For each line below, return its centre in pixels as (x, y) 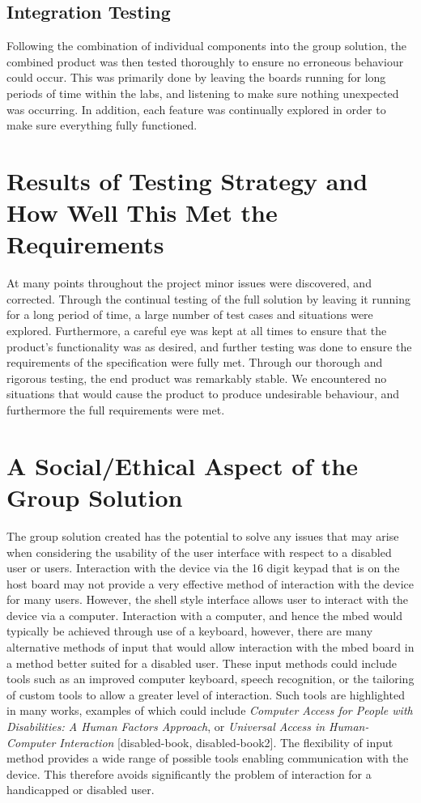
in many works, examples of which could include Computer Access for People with (210, 710)
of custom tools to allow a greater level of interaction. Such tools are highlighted (206, 694)
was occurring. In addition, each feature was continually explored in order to (196, 109)
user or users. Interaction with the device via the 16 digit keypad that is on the (203, 568)
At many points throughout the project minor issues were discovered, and (189, 283)
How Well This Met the (142, 212)
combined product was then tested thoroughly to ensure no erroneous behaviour (205, 61)
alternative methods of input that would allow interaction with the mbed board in (210, 647)
